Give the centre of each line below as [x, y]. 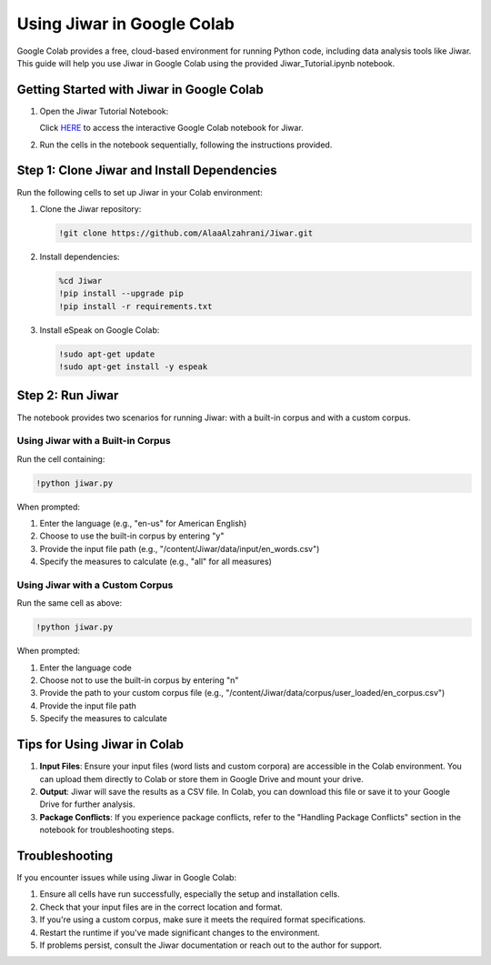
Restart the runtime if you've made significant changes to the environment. [180, 932]
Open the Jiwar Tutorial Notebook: [104, 111]
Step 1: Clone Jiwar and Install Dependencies [147, 171]
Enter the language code [85, 668]
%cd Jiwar [80, 281]
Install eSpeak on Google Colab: [100, 330]
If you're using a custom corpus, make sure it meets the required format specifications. [203, 920]
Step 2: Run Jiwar [68, 396]
